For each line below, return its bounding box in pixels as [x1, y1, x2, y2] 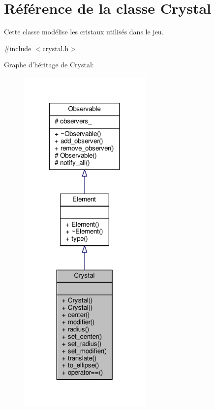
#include [4, 43, 31, 53]
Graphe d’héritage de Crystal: [4, 59, 94, 70]
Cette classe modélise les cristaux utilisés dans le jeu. [4, 27, 164, 37]
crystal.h [42, 43, 69, 53]
